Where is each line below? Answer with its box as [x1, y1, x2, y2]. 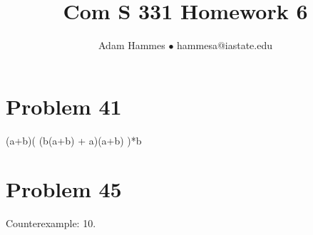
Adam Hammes [98, 38, 165, 53]
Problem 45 [6, 174, 122, 204]
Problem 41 [6, 91, 122, 120]
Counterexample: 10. [6, 216, 96, 231]
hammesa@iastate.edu [177, 38, 273, 53]
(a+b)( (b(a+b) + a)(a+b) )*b [6, 132, 142, 147]
